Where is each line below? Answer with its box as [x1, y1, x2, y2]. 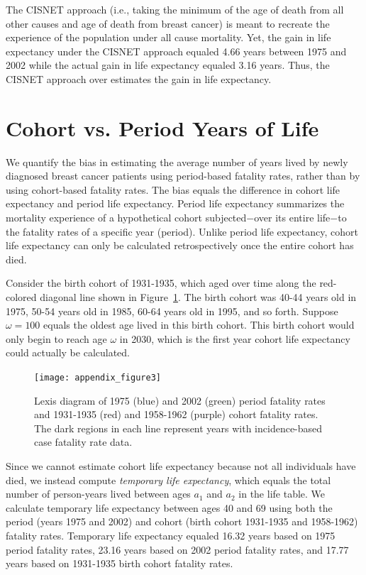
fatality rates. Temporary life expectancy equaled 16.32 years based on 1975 [6, 528, 335, 542]
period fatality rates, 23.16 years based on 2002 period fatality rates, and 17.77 [6, 542, 349, 557]
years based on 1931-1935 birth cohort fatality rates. [6, 556, 233, 571]
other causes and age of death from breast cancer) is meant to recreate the [6, 16, 330, 31]
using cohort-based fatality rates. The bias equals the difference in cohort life [6, 182, 340, 197]
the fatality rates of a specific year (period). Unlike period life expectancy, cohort [6, 224, 358, 239]
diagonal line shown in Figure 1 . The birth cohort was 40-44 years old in [40, 290, 357, 305]
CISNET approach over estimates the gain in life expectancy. [6, 71, 272, 86]
